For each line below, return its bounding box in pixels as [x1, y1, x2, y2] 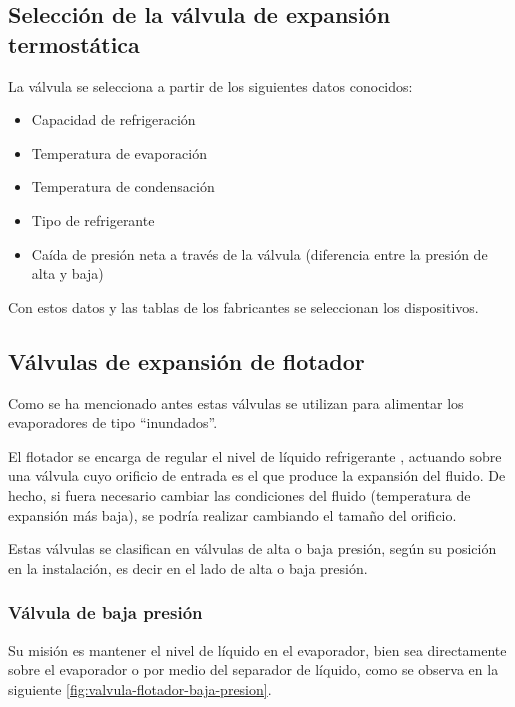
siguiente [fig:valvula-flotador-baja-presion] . [8, 678, 272, 699]
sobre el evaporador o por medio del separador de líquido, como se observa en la [8, 659, 499, 680]
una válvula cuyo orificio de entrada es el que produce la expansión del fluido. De [8, 465, 506, 486]
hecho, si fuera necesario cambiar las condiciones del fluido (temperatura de [8, 484, 471, 505]
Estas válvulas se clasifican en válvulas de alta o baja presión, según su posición [8, 538, 497, 559]
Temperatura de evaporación [31, 142, 207, 163]
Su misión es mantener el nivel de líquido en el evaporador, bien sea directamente [8, 639, 507, 660]
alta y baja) [31, 263, 104, 284]
